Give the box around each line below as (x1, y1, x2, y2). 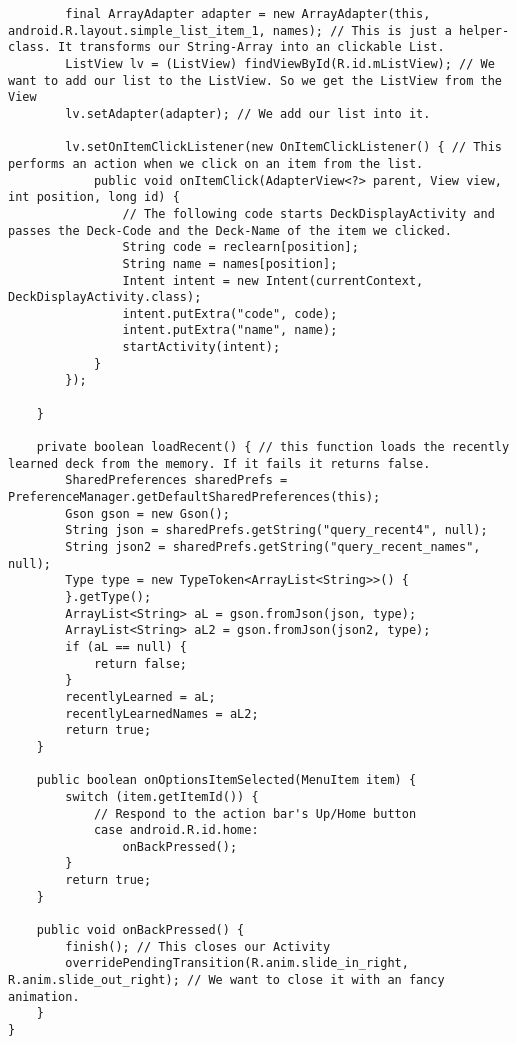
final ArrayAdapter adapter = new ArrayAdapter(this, (65, 7, 431, 21)
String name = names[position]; (122, 256, 338, 271)
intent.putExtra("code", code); (122, 306, 338, 321)
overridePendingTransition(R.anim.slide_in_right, (65, 956, 409, 971)
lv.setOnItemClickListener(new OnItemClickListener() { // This (65, 140, 502, 155)
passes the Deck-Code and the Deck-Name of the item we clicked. (8, 223, 452, 238)
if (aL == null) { (65, 639, 187, 654)
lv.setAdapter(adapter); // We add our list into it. (65, 106, 431, 121)
